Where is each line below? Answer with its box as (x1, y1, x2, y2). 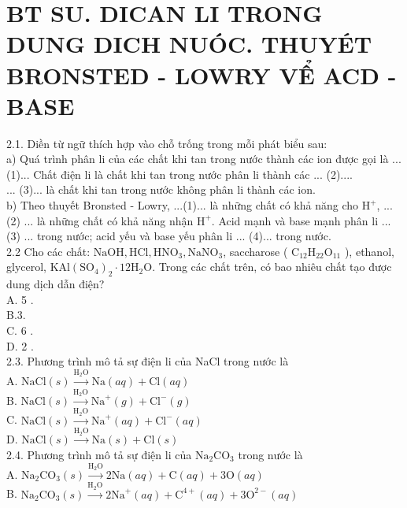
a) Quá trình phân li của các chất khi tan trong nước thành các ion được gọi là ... (6, 150, 401, 167)
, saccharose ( (223, 243, 288, 259)
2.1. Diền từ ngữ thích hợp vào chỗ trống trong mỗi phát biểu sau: (6, 135, 327, 151)
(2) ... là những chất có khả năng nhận (6, 212, 194, 228)
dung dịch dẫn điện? (6, 276, 105, 292)
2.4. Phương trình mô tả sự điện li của (6, 446, 192, 462)
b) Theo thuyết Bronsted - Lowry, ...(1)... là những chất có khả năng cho (6, 197, 359, 213)
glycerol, (6, 258, 46, 275)
